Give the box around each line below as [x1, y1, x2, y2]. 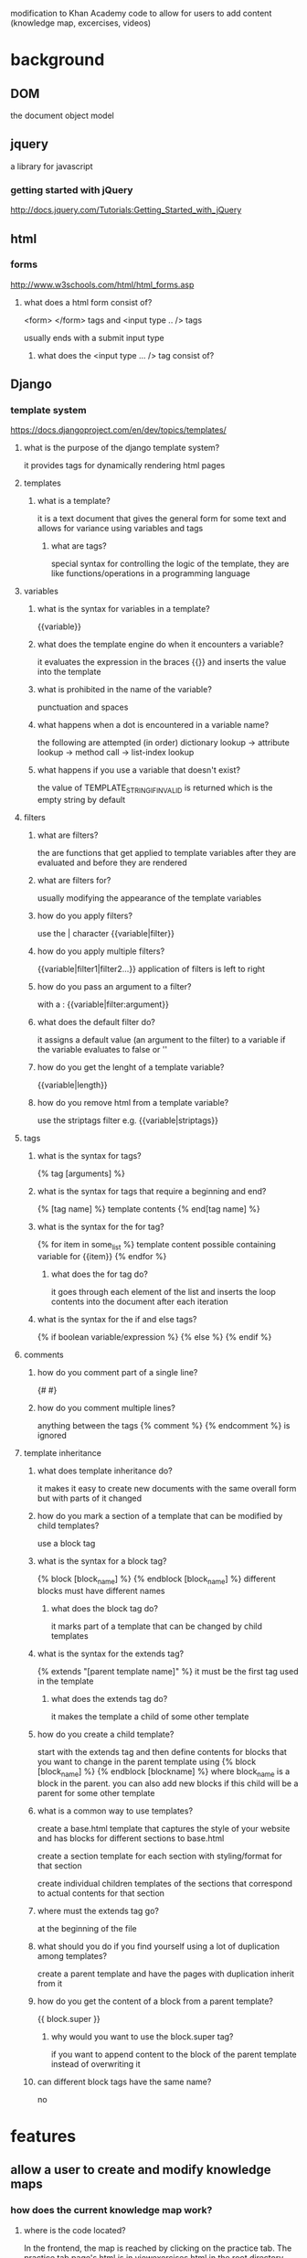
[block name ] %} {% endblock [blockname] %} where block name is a [37, 1765, 291, 1779]
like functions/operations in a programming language [50, 568, 250, 579]
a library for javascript [10, 160, 93, 172]
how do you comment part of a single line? [37, 1367, 198, 1378]
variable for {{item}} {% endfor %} [37, 1251, 167, 1262]
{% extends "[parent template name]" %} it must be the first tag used [37, 1665, 300, 1676]
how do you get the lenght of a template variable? [37, 1062, 225, 1073]
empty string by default [37, 795, 126, 806]
